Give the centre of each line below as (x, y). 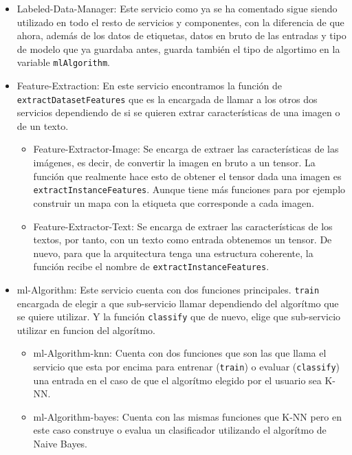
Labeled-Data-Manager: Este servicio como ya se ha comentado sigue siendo (177, 8)
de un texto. (43, 125)
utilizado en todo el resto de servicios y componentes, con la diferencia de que (180, 22)
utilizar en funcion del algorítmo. (86, 330)
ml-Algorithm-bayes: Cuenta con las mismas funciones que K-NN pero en (188, 416)
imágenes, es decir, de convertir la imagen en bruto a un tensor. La (174, 163)
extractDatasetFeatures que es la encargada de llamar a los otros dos (167, 99)
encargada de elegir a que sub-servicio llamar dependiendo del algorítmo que (178, 303)
